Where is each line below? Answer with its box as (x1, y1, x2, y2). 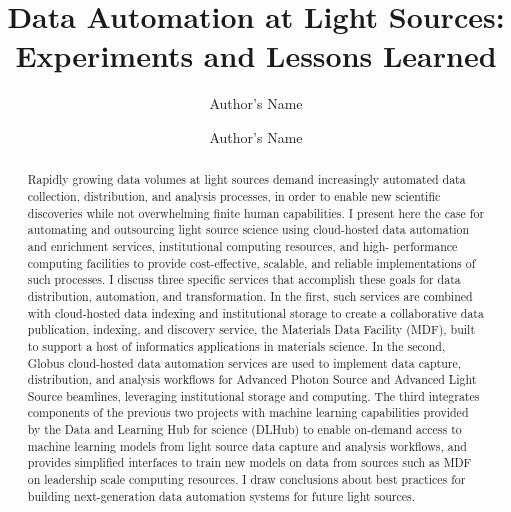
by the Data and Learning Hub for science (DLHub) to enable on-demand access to (27, 421, 462, 438)
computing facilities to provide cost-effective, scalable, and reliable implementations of (27, 254, 476, 271)
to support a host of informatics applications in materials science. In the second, (27, 337, 446, 354)
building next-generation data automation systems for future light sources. (27, 487, 416, 504)
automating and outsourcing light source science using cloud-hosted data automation (27, 221, 470, 238)
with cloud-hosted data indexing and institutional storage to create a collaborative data (27, 304, 484, 321)
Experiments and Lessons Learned (15, 35, 497, 76)
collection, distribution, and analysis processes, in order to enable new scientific (27, 187, 441, 204)
